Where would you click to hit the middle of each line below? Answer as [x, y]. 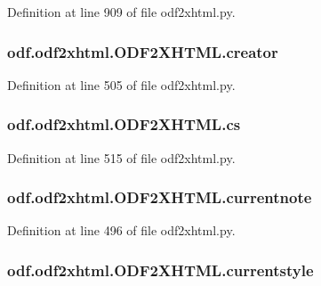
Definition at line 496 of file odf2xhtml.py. [121, 230]
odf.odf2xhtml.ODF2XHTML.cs [124, 124]
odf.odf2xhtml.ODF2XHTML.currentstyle [160, 270]
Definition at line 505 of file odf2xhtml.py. [121, 84]
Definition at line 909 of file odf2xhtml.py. [121, 12]
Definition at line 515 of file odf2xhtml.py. [121, 157]
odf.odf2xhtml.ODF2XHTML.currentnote [160, 197]
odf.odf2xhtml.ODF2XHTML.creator [143, 51]
